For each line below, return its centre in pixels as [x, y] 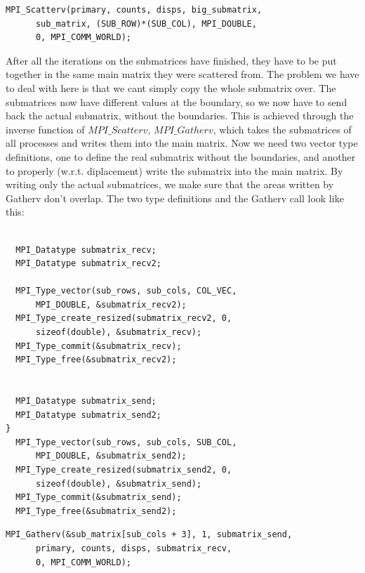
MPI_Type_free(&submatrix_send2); [96, 511]
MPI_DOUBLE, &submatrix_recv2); [111, 304]
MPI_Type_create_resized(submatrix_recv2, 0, [124, 318]
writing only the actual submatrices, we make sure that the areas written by [170, 184]
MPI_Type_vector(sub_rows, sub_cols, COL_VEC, [126, 291]
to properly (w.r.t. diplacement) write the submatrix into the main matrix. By [174, 170]
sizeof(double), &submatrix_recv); [119, 332]
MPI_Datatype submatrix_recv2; [88, 264]
